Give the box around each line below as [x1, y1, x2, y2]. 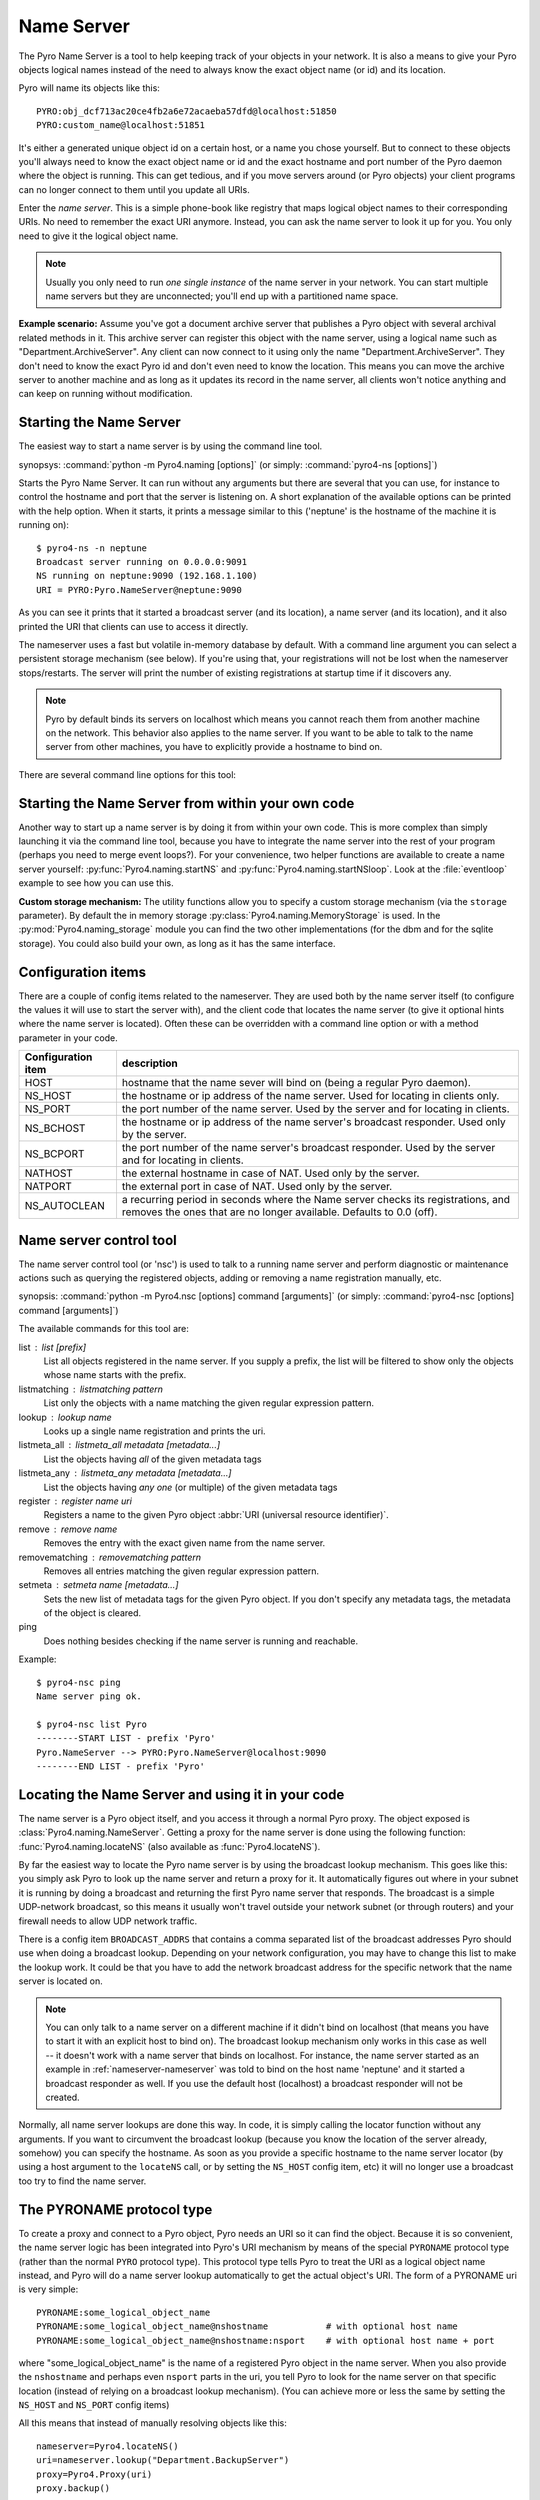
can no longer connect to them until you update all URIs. [18, 183, 250, 195]
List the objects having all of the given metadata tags [43, 1453, 262, 1465]
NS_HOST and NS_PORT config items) [18, 2399, 170, 2411]
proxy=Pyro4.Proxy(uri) [36, 2468, 153, 2480]
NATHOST [24, 1166, 74, 1180]
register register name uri [18, 1495, 132, 1507]
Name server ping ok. [36, 1691, 142, 1702]
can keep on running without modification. [18, 388, 194, 400]
